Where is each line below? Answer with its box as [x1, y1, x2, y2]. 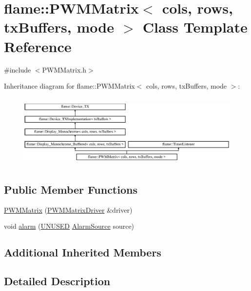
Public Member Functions [4, 182, 137, 197]
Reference [4, 36, 72, 56]
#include [4, 64, 31, 74]
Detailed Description [4, 273, 111, 289]
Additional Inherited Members [4, 245, 161, 260]
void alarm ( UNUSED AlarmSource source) [4, 221, 135, 231]
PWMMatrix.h [42, 64, 87, 74]
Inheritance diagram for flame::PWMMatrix [4, 81, 135, 91]
